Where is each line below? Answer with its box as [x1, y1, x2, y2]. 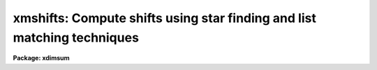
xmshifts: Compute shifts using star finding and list [13, 10, 317, 26]
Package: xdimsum [13, 54, 70, 62]
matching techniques [13, 30, 140, 45]
